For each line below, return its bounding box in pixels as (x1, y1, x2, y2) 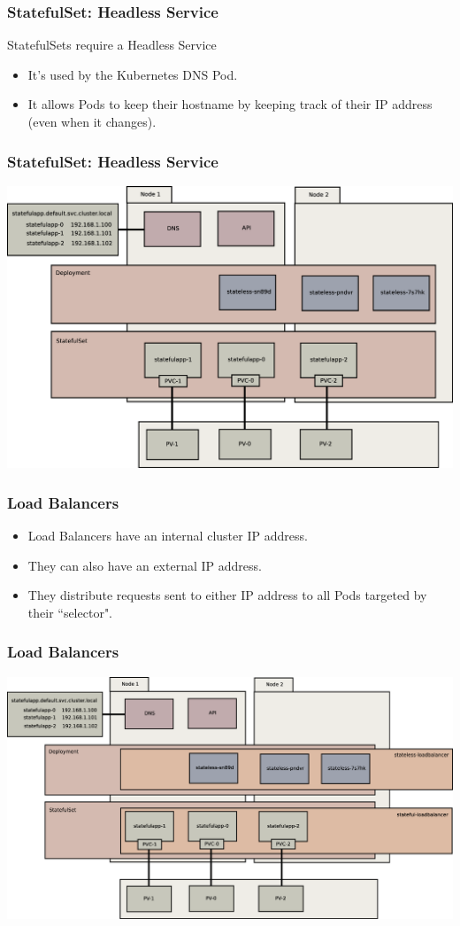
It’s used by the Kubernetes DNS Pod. (27, 65, 238, 83)
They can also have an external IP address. (27, 556, 262, 574)
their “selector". (27, 603, 113, 621)
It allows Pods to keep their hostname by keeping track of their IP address (27, 95, 433, 113)
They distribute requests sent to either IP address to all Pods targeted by (27, 586, 427, 604)
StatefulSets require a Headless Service (7, 35, 217, 54)
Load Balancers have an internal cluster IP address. (27, 526, 308, 545)
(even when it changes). (27, 113, 157, 130)
